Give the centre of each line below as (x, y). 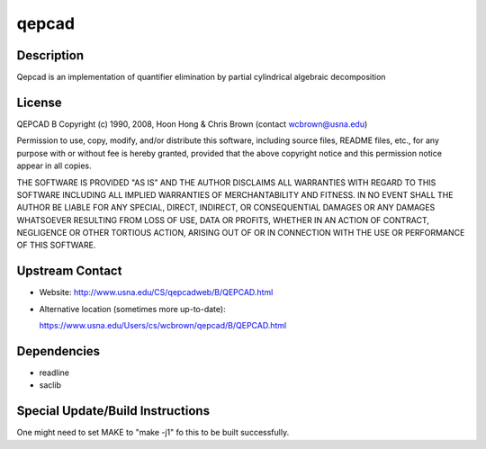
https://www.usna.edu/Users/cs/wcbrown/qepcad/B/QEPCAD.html (163, 326)
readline (54, 373)
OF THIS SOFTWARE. (56, 245)
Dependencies (58, 351)
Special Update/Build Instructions (113, 411)
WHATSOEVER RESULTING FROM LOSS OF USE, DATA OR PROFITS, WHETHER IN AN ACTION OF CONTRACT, (223, 220)
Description (50, 55)
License (39, 102)
